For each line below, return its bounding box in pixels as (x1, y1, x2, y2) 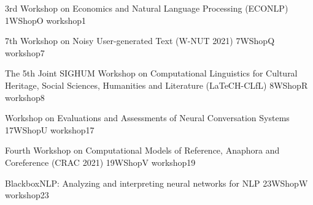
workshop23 (5, 188, 49, 201)
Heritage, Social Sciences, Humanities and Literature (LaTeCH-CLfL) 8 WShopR (5, 78, 308, 91)
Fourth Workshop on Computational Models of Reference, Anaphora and (5, 144, 280, 157)
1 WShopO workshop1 (5, 13, 86, 26)
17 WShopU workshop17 (5, 123, 95, 136)
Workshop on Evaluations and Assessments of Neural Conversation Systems (5, 111, 290, 124)
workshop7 (5, 46, 45, 59)
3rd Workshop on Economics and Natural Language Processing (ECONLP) (5, 2, 288, 14)
